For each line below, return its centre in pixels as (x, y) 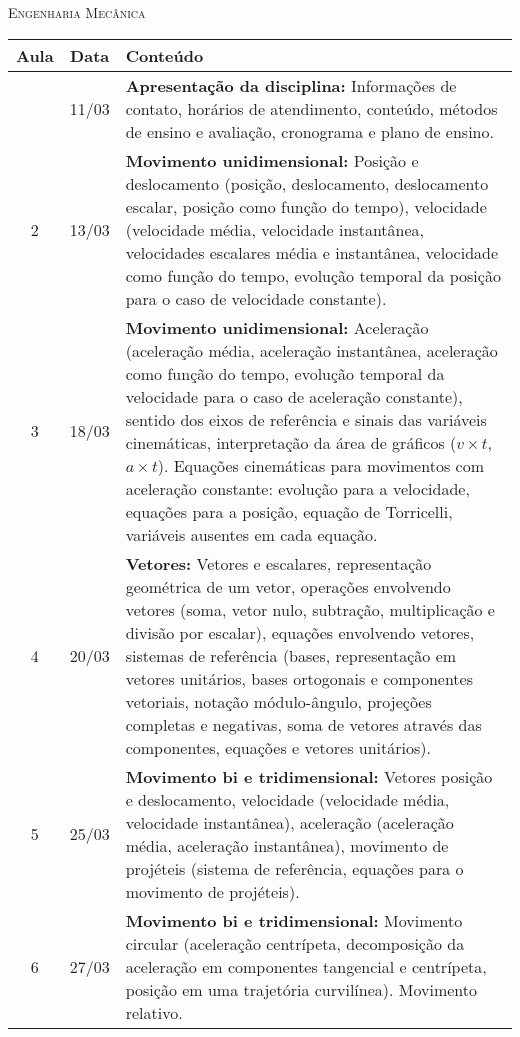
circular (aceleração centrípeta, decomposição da (295, 943)
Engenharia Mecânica (77, 12)
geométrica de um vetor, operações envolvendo (288, 586)
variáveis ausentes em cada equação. (251, 534)
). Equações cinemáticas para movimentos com (320, 465)
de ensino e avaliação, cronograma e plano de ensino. (309, 131)
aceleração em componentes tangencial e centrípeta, (306, 966)
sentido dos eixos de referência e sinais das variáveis (306, 419)
